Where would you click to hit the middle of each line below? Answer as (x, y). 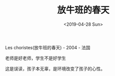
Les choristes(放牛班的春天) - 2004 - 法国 (48, 47)
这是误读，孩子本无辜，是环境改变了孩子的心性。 (55, 69)
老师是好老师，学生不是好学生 (35, 58)
